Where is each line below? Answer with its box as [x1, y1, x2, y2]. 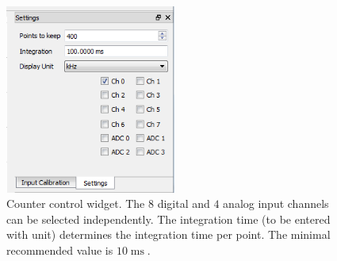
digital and [157, 195, 210, 212]
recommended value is [6, 242, 113, 258]
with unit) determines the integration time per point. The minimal [6, 226, 331, 243]
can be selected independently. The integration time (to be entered [6, 210, 331, 227]
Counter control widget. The [6, 195, 145, 212]
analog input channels [223, 195, 329, 212]
